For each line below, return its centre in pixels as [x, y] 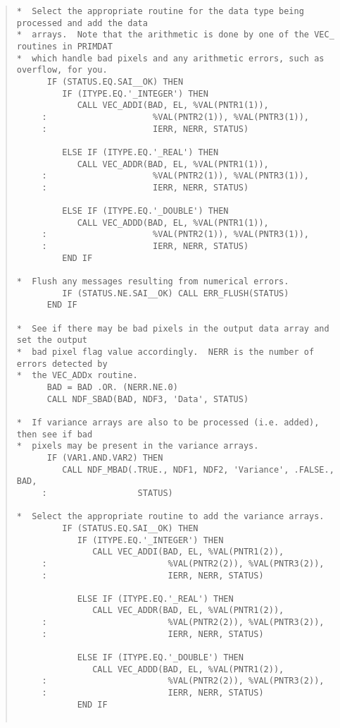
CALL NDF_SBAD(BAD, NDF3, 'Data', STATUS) [148, 399]
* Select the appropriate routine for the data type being [160, 11]
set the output [52, 340]
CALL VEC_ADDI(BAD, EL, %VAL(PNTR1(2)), [188, 552]
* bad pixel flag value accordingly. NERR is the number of [165, 352]
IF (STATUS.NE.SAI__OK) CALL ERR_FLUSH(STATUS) [176, 293]
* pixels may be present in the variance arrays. [138, 446]
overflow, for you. [62, 70]
